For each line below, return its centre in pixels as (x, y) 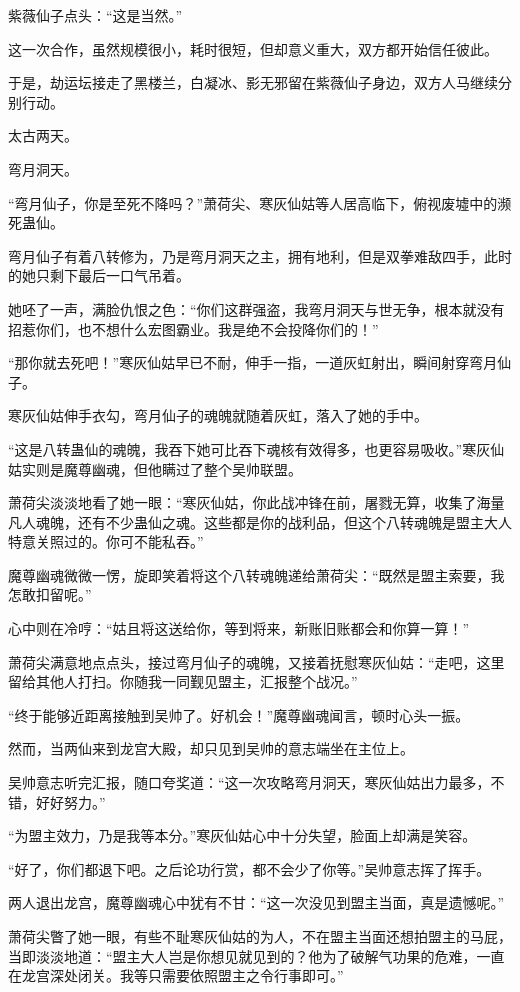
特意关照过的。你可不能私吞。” (106, 541)
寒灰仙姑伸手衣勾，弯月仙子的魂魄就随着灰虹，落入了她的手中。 (218, 415)
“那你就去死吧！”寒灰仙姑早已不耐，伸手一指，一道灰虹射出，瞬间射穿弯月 (253, 362)
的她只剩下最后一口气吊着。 (99, 275)
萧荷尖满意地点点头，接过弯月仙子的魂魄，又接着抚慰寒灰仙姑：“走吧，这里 (256, 661)
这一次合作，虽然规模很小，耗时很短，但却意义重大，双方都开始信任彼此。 (253, 48)
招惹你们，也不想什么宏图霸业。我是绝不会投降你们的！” (193, 328)
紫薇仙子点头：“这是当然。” (95, 15)
